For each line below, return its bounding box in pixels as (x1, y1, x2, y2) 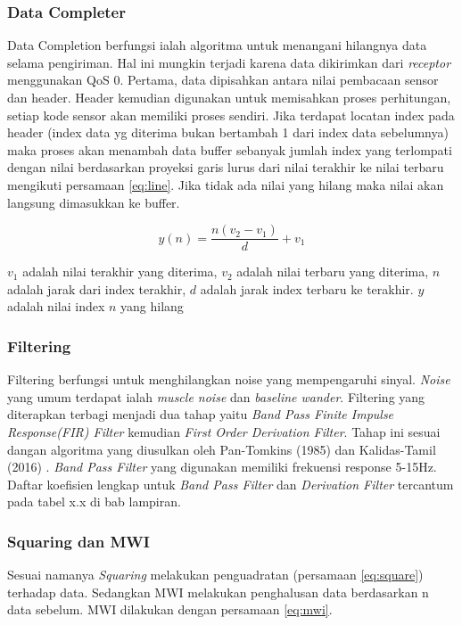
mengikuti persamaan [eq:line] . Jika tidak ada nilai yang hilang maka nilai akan (7, 175, 444, 193)
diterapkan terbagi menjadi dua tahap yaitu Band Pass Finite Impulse (7, 405, 394, 424)
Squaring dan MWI (7, 530, 150, 552)
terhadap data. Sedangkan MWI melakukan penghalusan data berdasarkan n (7, 582, 429, 601)
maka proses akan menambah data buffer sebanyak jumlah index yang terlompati (7, 140, 452, 159)
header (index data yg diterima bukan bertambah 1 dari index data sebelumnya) (7, 123, 449, 142)
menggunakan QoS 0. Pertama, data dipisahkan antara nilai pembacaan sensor (7, 70, 439, 89)
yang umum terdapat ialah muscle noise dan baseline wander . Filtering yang (7, 387, 425, 406)
